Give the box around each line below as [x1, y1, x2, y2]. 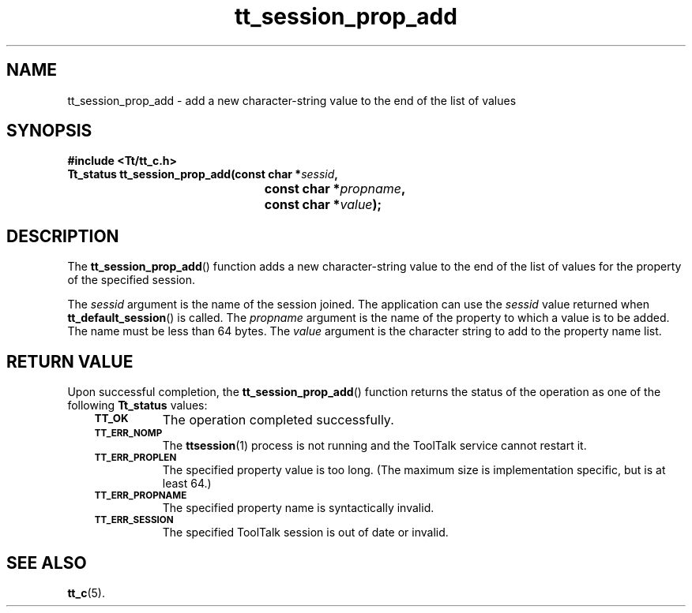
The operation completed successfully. [162, 412, 394, 428]
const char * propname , [264, 181, 406, 197]
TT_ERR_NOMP [94, 428, 163, 439]
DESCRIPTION [6, 226, 119, 246]
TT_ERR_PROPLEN [94, 452, 177, 464]
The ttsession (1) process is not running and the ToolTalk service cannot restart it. [162, 439, 587, 453]
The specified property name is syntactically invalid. [162, 501, 434, 515]
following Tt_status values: [67, 398, 208, 413]
